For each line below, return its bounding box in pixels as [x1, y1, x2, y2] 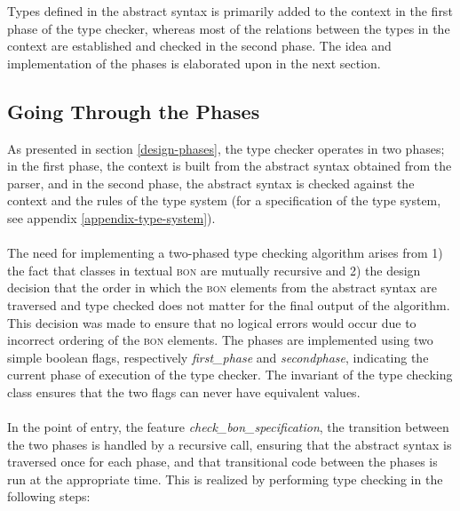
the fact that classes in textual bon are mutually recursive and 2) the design [7, 260, 421, 279]
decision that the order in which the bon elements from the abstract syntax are [7, 278, 438, 297]
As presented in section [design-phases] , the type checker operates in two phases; [7, 139, 445, 157]
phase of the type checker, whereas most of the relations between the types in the [7, 19, 450, 37]
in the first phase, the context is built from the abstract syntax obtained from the [7, 156, 452, 175]
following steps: [7, 487, 91, 506]
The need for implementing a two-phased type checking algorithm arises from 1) [7, 244, 443, 262]
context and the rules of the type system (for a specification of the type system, [7, 191, 441, 210]
